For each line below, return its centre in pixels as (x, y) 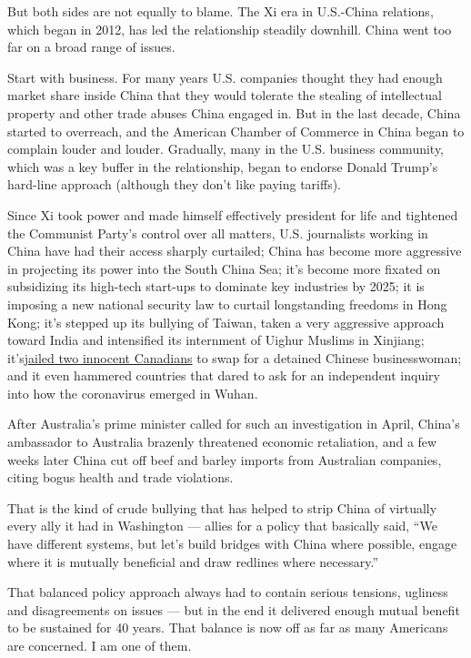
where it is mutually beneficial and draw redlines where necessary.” (193, 561)
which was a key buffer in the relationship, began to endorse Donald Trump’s (223, 166)
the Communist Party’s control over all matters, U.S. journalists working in (218, 233)
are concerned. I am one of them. (100, 645)
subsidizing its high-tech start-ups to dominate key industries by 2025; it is (216, 286)
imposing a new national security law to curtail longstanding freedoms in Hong (227, 304)
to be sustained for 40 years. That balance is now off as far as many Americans (228, 628)
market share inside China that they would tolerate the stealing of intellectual (225, 95)
